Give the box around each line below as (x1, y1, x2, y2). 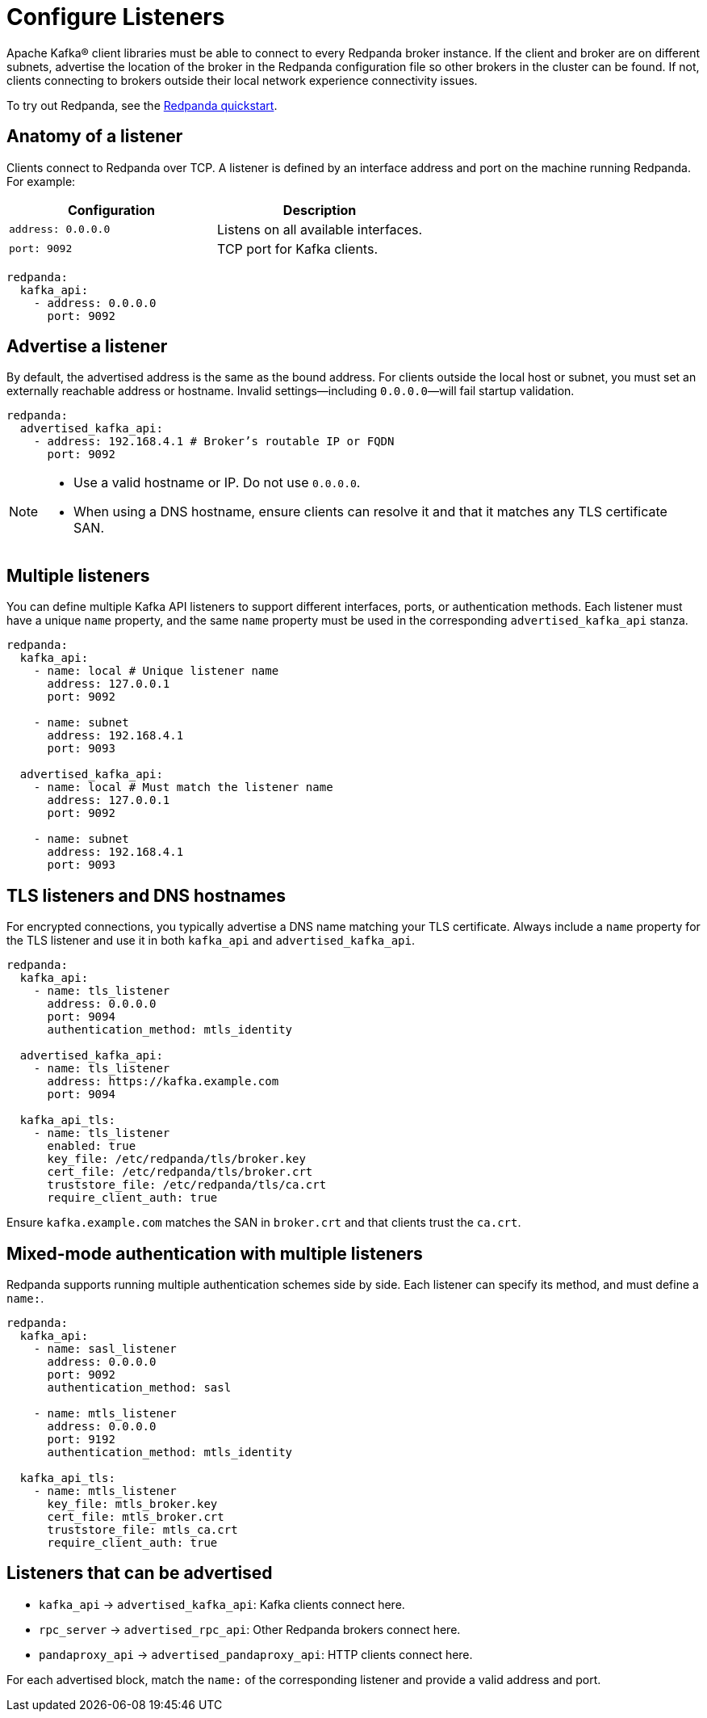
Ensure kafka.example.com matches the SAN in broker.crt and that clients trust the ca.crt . (6, 1215, 521, 1230)
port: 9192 (47, 1432, 115, 1446)
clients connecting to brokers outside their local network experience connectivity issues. (6, 73, 478, 87)
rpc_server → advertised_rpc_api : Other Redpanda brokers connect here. (39, 1622, 461, 1636)
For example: (6, 174, 76, 188)
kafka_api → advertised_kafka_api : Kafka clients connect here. (39, 1597, 405, 1611)
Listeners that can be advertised (6, 1563, 273, 1584)
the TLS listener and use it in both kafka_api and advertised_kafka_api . (6, 933, 416, 948)
